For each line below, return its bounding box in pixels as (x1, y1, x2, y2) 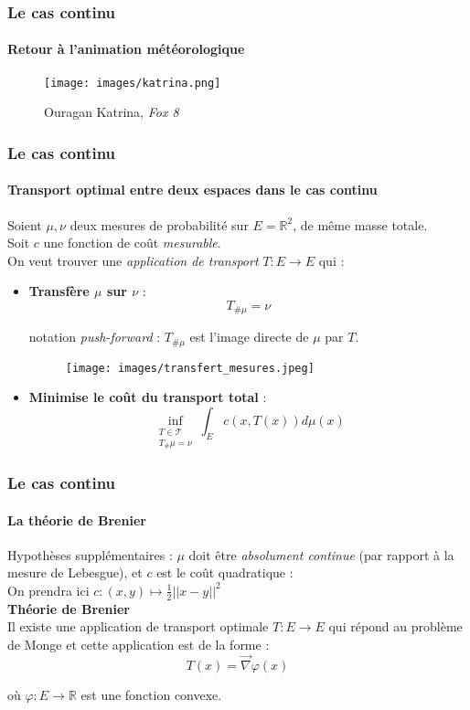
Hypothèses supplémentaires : (7, 545, 173, 564)
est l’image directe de (189, 327, 309, 346)
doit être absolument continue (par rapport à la (188, 545, 454, 564)
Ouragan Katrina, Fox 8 (44, 102, 179, 122)
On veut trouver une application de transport (7, 250, 259, 270)
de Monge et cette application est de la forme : (7, 634, 270, 653)
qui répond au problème (328, 617, 463, 636)
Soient (7, 215, 42, 234)
